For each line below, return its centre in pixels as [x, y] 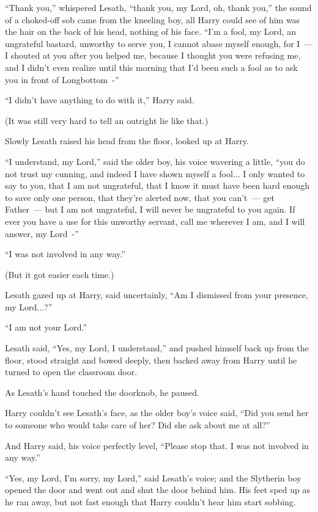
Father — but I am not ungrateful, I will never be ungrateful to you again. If [150, 209]
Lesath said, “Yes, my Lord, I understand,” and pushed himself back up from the [157, 348]
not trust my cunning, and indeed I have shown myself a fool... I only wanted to [155, 173]
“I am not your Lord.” [46, 327]
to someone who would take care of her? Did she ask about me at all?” [138, 425]
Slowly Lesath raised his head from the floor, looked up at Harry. [127, 141]
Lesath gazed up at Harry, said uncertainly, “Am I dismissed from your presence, [157, 295]
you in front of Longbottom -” [62, 79]
